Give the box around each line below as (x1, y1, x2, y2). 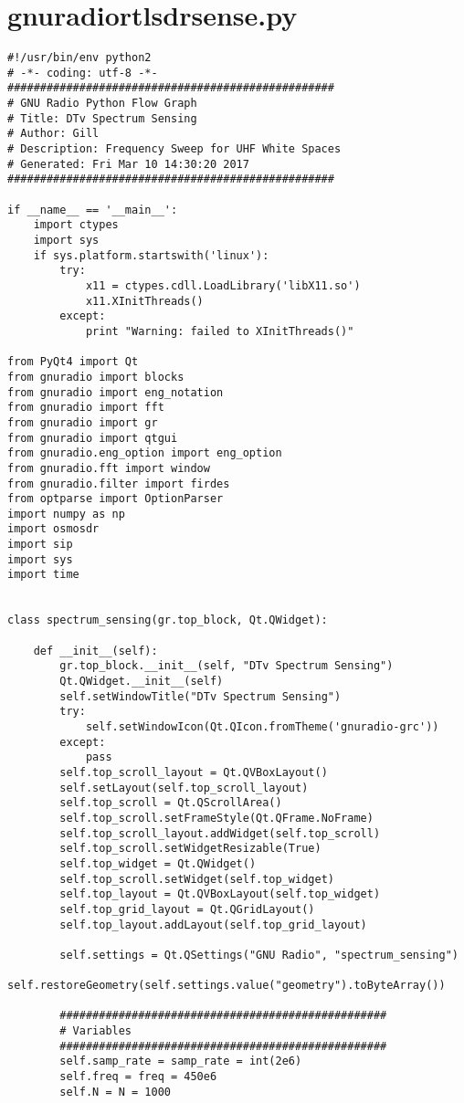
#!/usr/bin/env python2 (7, 51, 152, 65)
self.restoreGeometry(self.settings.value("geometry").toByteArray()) (7, 979, 446, 993)
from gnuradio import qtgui (7, 431, 178, 445)
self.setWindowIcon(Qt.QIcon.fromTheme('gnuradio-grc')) (85, 720, 439, 733)
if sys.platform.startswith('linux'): (33, 248, 269, 262)
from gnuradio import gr (7, 415, 158, 429)
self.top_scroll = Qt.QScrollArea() (59, 796, 282, 810)
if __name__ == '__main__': (7, 203, 178, 216)
